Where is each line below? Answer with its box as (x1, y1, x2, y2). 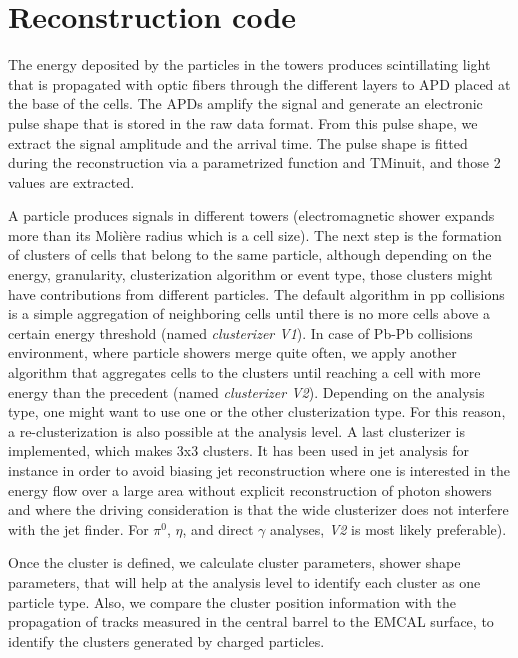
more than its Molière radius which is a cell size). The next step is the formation (8, 224, 502, 245)
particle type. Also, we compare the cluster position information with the (8, 591, 456, 612)
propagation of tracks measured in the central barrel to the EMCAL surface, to (8, 611, 494, 632)
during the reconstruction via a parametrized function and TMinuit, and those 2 (8, 152, 501, 173)
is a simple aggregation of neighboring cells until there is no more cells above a (8, 303, 490, 324)
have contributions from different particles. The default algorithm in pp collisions (8, 283, 505, 304)
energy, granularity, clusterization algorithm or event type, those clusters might (8, 264, 493, 285)
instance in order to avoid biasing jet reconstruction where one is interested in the (8, 460, 510, 480)
